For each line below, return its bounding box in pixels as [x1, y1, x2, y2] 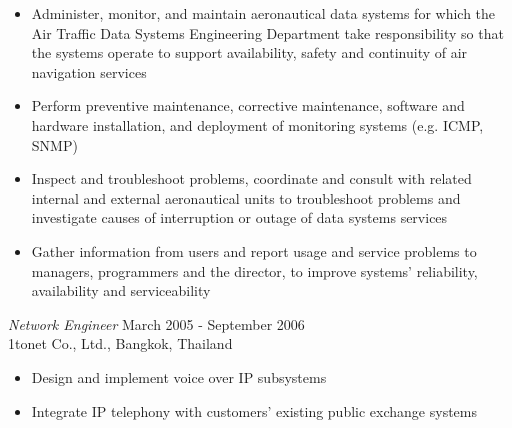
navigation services [31, 61, 147, 82]
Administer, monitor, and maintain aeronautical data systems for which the [31, 3, 496, 23]
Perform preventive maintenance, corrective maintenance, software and [31, 95, 465, 116]
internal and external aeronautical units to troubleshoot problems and [31, 187, 461, 208]
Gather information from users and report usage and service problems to [31, 240, 477, 261]
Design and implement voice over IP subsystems [31, 366, 327, 387]
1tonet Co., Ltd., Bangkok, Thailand [8, 333, 233, 354]
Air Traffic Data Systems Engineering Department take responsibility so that [31, 22, 504, 43]
